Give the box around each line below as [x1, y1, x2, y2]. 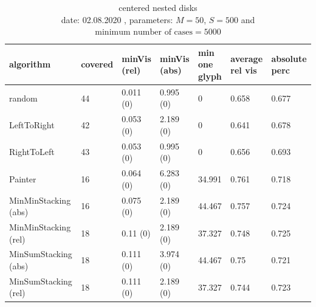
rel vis [230, 64, 257, 77]
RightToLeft [9, 145, 55, 158]
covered [81, 58, 114, 71]
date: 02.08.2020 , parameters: [61, 13, 173, 26]
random [9, 91, 38, 104]
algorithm [9, 58, 51, 71]
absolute [271, 52, 307, 64]
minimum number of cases [95, 28, 193, 37]
